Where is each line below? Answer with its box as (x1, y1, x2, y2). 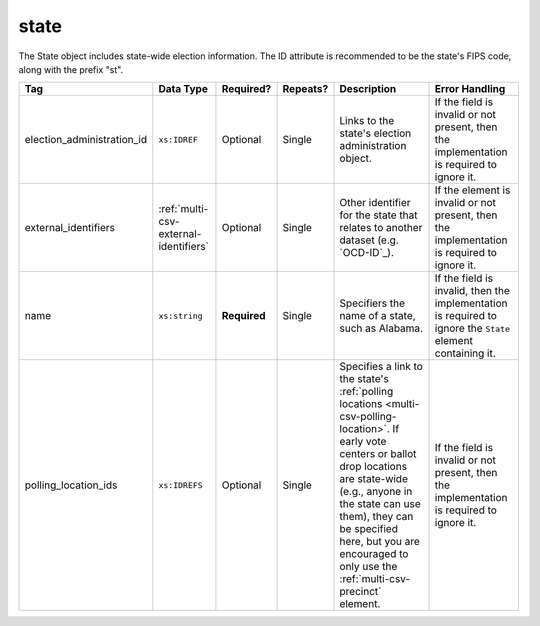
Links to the (339, 114, 395, 128)
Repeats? (282, 82, 329, 96)
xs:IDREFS (158, 480, 204, 490)
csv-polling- (339, 410, 397, 424)
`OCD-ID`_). (339, 246, 395, 260)
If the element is (434, 183, 511, 197)
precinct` (339, 585, 382, 599)
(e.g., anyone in (339, 485, 413, 499)
